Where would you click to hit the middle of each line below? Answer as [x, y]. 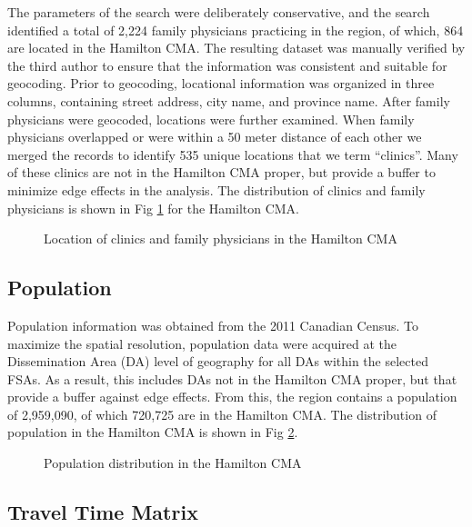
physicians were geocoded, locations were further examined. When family [211, 119]
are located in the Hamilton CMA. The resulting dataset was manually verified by [236, 48]
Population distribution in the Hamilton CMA [173, 463]
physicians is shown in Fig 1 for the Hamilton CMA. [154, 208]
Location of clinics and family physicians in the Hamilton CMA [221, 239]
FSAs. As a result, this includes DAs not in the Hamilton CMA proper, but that [232, 378]
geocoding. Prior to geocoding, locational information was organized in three [221, 83]
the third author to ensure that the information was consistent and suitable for [227, 65]
